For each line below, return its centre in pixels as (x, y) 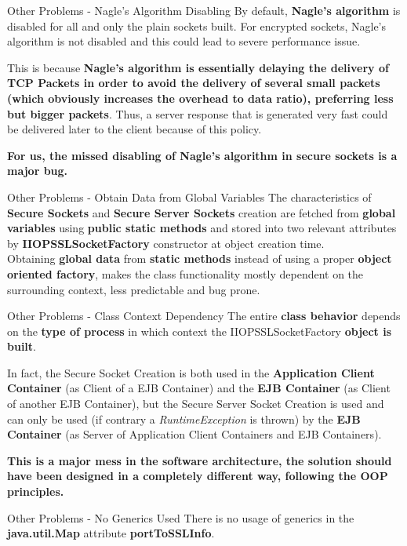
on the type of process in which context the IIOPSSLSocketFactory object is (200, 331)
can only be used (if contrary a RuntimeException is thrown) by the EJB (184, 419)
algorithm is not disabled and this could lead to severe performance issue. (184, 41)
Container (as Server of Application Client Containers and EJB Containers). (194, 434)
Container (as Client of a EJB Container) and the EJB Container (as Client (199, 388)
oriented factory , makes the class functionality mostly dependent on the (185, 273)
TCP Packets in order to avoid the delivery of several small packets (194, 83)
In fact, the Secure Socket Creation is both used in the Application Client (191, 372)
